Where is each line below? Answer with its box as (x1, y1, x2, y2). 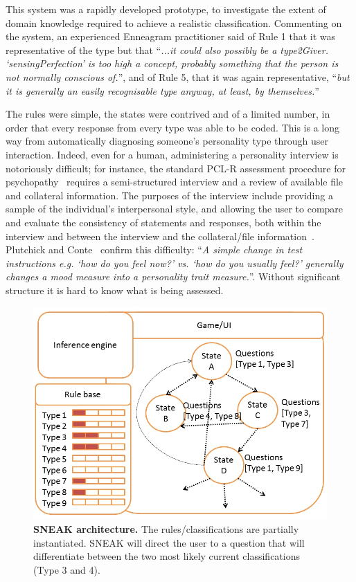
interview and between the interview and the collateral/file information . (6, 228, 314, 243)
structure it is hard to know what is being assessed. (6, 282, 224, 297)
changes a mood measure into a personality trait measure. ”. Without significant (6, 269, 341, 284)
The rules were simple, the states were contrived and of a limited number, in (6, 107, 330, 121)
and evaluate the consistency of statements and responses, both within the (6, 215, 321, 229)
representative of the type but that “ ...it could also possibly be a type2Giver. (6, 42, 329, 57)
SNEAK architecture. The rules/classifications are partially (33, 521, 299, 536)
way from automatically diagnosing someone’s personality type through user (6, 134, 329, 148)
